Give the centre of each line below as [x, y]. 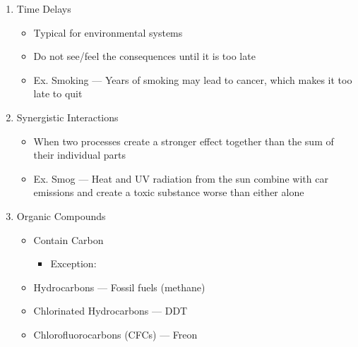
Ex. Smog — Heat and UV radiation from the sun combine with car [181, 178]
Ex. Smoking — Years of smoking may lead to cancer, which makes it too [193, 79]
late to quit [58, 93]
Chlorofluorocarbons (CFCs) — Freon [115, 334]
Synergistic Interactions [67, 117]
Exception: [73, 263]
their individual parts [80, 155]
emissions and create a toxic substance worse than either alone [169, 192]
